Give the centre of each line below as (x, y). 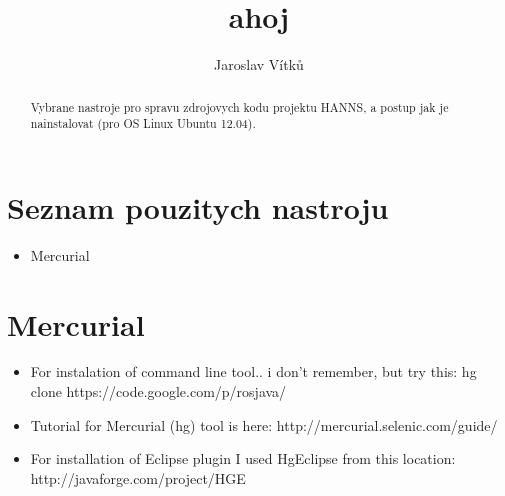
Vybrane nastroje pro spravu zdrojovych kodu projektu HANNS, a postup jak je (239, 106)
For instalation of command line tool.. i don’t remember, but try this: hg (253, 371)
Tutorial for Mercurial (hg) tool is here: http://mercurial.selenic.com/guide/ (264, 424)
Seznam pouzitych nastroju (198, 206)
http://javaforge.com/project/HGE (138, 477)
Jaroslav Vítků (259, 64)
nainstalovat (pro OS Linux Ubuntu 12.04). (143, 123)
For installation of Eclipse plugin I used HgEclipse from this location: (243, 458)
